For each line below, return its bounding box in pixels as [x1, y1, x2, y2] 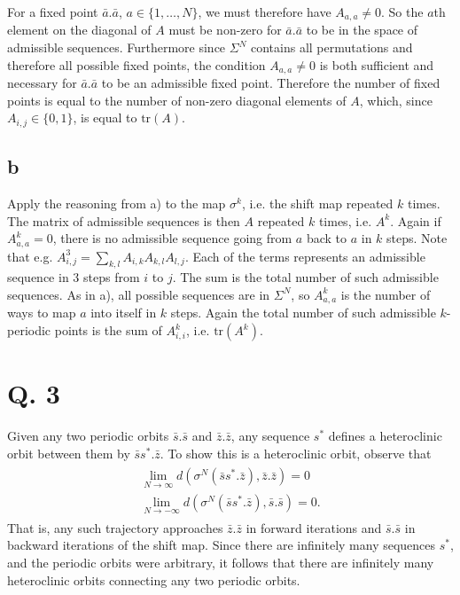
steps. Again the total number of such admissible [170, 303, 436, 322]
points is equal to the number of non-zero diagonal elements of [7, 90, 347, 109]
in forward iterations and [246, 518, 382, 536]
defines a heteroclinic [328, 427, 442, 445]
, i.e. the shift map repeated [241, 193, 394, 212]
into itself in [90, 303, 157, 322]
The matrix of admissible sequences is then [7, 211, 240, 230]
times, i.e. [318, 211, 372, 230]
